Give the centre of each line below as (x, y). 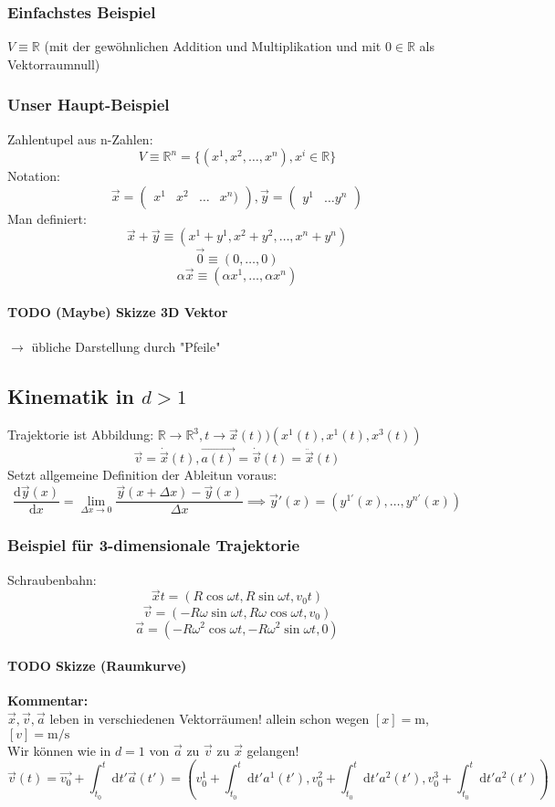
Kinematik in (71, 396)
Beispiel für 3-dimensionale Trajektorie (154, 545)
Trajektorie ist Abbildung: (81, 435)
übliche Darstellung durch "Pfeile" (126, 347)
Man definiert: (47, 218)
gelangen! (273, 750)
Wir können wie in (59, 750)
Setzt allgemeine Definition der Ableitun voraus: (142, 475)
